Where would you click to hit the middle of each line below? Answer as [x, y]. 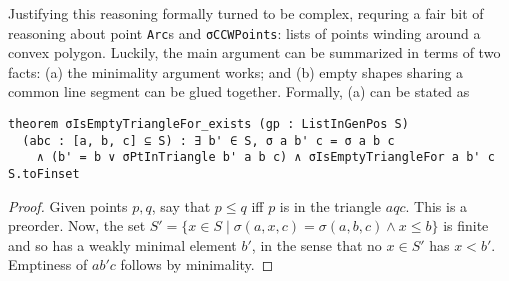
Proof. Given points [68, 205]
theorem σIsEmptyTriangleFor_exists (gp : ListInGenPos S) [208, 124]
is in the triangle [330, 205]
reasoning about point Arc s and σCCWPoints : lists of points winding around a [244, 32]
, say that [181, 205]
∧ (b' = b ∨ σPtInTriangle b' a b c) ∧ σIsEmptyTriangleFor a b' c [265, 157]
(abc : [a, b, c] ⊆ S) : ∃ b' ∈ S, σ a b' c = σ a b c [208, 140]
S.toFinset [44, 174]
